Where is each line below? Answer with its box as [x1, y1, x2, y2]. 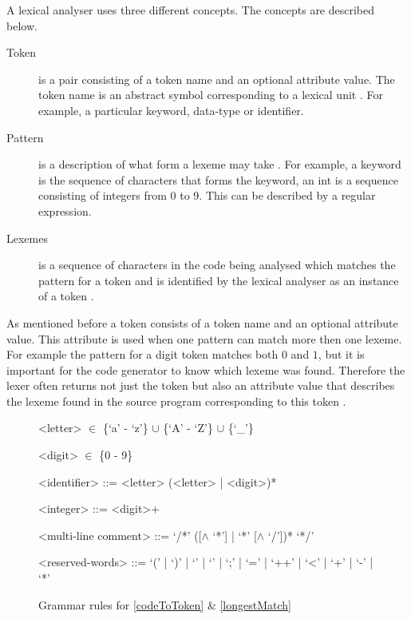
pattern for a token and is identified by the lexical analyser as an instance [38, 272, 399, 288]
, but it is [318, 346, 365, 363]
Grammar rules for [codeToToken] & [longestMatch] [38, 596, 291, 613]
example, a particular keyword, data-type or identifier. [38, 101, 304, 118]
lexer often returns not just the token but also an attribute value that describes [6, 377, 395, 394]
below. [6, 17, 38, 34]
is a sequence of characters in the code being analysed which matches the [38, 256, 396, 273]
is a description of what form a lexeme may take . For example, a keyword [38, 156, 401, 173]
